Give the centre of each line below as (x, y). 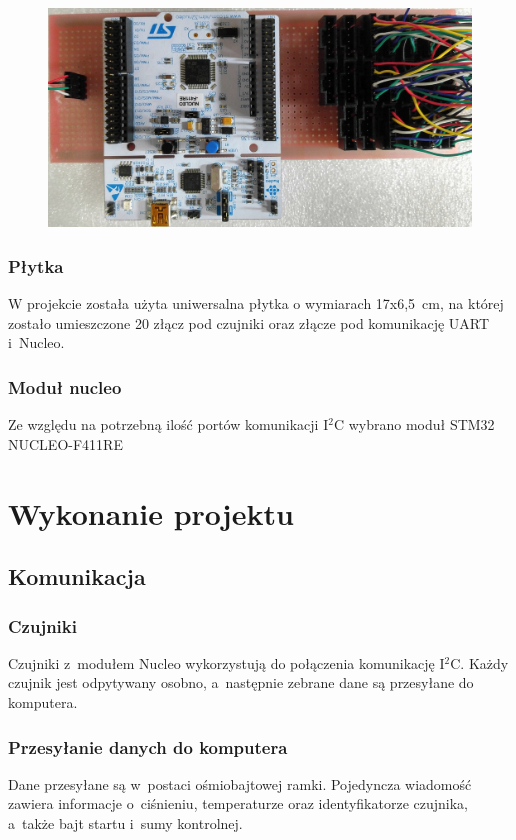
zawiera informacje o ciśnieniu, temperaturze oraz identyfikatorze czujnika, (238, 803)
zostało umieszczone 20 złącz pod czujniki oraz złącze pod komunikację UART (249, 322)
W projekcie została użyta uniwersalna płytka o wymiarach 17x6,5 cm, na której (256, 303)
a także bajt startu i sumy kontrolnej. (125, 823)
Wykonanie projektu (151, 512)
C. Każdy (479, 662)
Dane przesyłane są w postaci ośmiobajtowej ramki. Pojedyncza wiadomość (240, 783)
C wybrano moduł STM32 (414, 424)
